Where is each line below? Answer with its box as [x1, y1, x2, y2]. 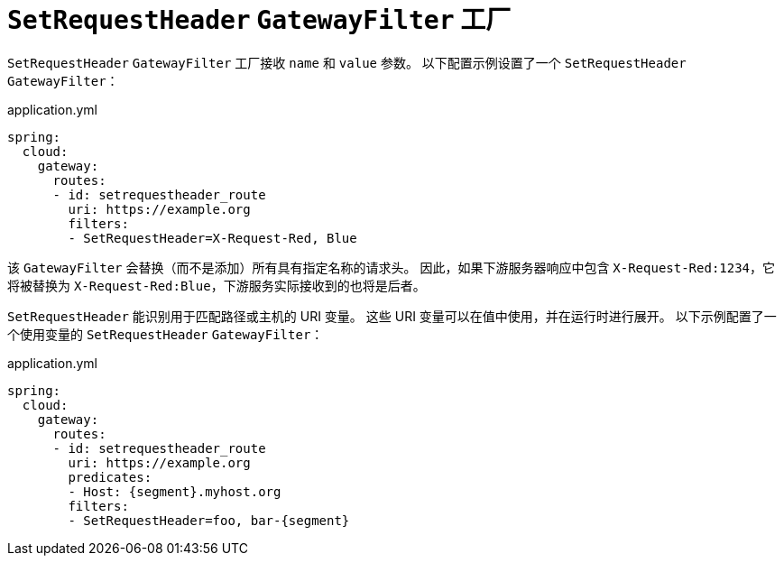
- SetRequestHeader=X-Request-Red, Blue [68, 230, 357, 245]
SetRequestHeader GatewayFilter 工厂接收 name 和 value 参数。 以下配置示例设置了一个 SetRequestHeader [7, 54, 687, 70]
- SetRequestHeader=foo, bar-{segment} [68, 512, 350, 528]
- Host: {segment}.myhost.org [68, 484, 281, 499]
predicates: [68, 469, 152, 485]
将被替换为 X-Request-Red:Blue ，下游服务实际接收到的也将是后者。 [7, 277, 426, 293]
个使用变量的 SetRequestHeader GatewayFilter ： [7, 326, 324, 342]
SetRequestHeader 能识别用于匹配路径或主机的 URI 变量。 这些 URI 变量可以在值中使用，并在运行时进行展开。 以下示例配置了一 [7, 308, 777, 324]
